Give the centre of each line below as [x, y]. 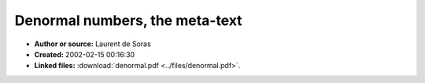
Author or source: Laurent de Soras [92, 44]
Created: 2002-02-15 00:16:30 [85, 54]
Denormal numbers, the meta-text [129, 20]
